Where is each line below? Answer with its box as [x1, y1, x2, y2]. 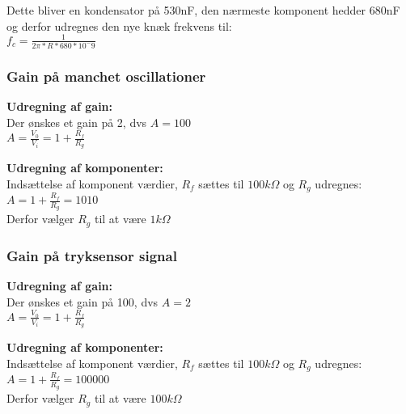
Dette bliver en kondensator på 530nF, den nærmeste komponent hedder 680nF [6, 2, 400, 18]
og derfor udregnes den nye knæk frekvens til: [6, 17, 232, 34]
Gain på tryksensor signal [6, 245, 177, 265]
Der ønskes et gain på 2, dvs [6, 113, 147, 130]
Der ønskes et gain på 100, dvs [6, 293, 159, 310]
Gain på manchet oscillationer [6, 65, 206, 86]
